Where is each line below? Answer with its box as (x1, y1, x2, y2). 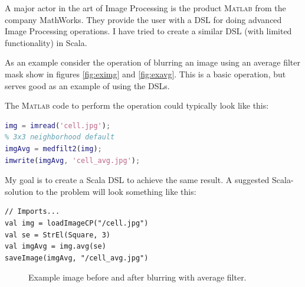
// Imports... (5, 207, 60, 216)
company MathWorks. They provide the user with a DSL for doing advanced (5, 13, 282, 25)
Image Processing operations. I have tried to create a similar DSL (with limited (5, 25, 292, 37)
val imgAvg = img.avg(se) (5, 242, 106, 251)
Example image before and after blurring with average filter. (28, 271, 247, 283)
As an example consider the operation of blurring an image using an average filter (5, 56, 300, 69)
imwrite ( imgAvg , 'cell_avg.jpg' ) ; (5, 156, 140, 165)
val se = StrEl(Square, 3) (5, 230, 110, 239)
